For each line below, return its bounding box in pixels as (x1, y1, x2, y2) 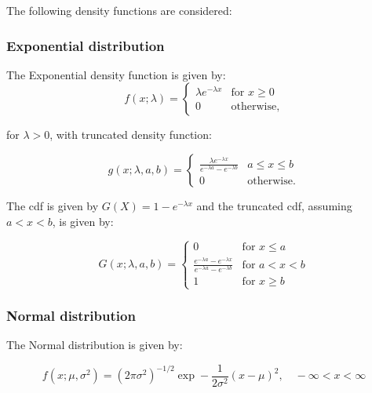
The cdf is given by (6, 198, 99, 213)
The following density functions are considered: (6, 2, 232, 18)
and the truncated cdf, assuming (196, 198, 352, 213)
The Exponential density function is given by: (6, 66, 226, 82)
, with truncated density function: (49, 126, 212, 143)
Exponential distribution (6, 35, 165, 55)
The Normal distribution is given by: (6, 337, 183, 353)
